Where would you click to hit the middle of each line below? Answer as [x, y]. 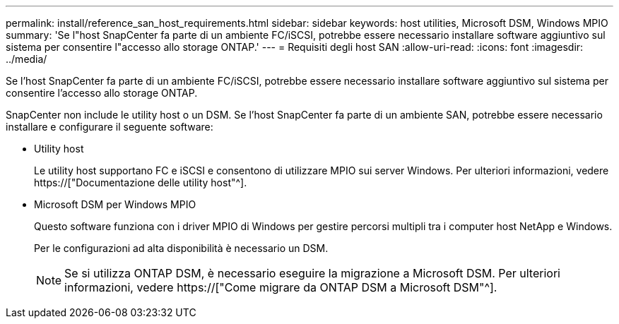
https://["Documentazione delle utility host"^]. [141, 182]
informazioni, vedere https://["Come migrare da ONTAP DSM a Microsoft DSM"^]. [281, 287]
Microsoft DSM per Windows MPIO [115, 204]
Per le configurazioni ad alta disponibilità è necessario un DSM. [181, 248]
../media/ [26, 59]
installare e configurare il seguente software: [110, 127]
